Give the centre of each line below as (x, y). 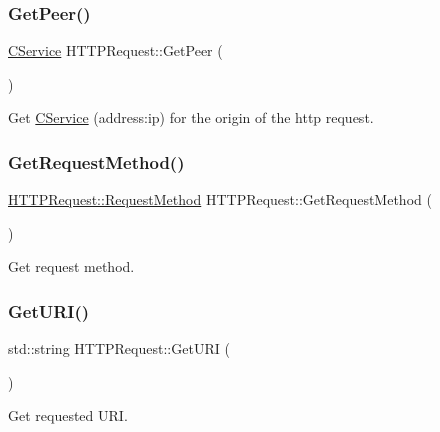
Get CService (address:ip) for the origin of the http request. (191, 117)
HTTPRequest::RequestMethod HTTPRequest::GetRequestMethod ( (220, 199)
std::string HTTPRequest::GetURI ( (119, 348)
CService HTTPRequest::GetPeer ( (115, 50)
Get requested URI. (68, 415)
